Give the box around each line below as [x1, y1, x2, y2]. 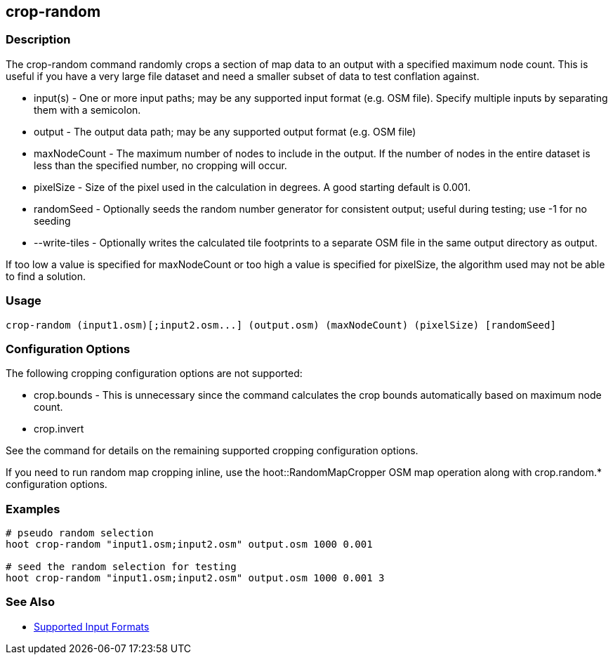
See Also [6, 595, 55, 609]
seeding [34, 214, 71, 227]
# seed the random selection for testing [6, 561, 237, 573]
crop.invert [34, 423, 84, 435]
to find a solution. [6, 270, 86, 282]
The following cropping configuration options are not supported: [6, 367, 303, 380]
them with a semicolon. [34, 103, 141, 116]
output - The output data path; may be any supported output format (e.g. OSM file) [34, 125, 416, 138]
